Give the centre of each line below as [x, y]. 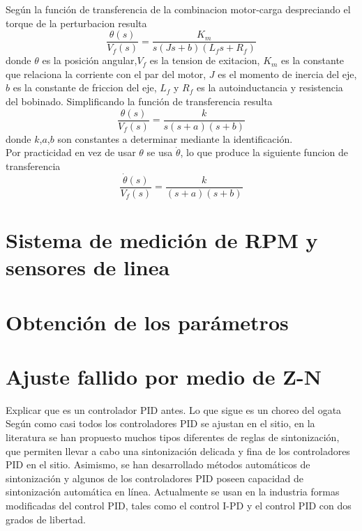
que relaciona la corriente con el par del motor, [106, 74]
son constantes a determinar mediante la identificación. [175, 138]
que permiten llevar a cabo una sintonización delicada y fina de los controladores [178, 451]
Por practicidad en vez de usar [71, 152]
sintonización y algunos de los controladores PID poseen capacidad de [155, 478]
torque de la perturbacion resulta [76, 23]
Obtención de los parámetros [147, 322]
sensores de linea [88, 267]
